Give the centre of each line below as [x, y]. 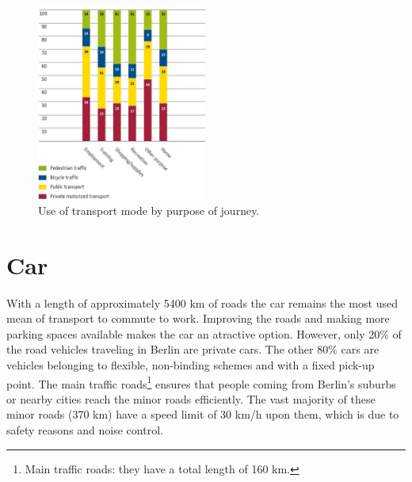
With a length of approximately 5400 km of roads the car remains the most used [202, 302]
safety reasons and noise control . [85, 430]
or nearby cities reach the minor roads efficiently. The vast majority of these [191, 398]
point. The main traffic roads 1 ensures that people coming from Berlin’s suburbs [201, 382]
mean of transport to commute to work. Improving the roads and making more [198, 318]
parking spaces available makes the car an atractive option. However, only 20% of [204, 333]
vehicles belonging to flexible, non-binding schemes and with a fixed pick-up [191, 365]
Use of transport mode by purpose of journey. [149, 210]
